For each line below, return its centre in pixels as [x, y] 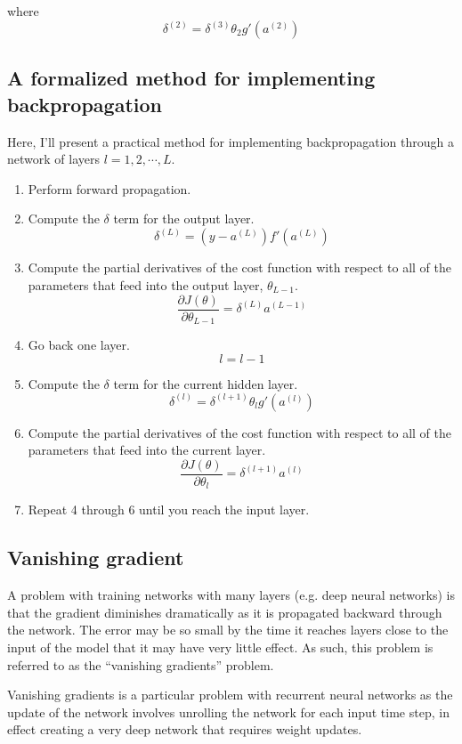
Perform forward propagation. [109, 188]
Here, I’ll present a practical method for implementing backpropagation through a [231, 141]
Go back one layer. [79, 345]
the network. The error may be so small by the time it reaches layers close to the [228, 630]
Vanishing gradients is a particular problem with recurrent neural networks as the [230, 695]
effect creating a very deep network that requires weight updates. [185, 729]
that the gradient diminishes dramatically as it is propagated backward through [225, 612]
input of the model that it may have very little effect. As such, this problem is [220, 647]
